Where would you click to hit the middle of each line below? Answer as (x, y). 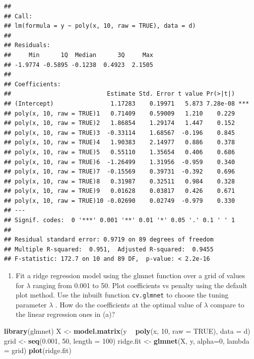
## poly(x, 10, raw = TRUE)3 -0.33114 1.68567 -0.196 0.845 (120, 133)
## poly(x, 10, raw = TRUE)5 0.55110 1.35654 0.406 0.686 (120, 152)
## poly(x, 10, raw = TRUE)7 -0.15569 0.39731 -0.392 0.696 (120, 172)
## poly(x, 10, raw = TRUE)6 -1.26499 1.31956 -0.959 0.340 (120, 162)
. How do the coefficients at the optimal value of (128, 304)
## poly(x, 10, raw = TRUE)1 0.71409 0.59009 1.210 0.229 (120, 113)
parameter (31, 304)
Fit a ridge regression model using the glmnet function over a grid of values (130, 275)
